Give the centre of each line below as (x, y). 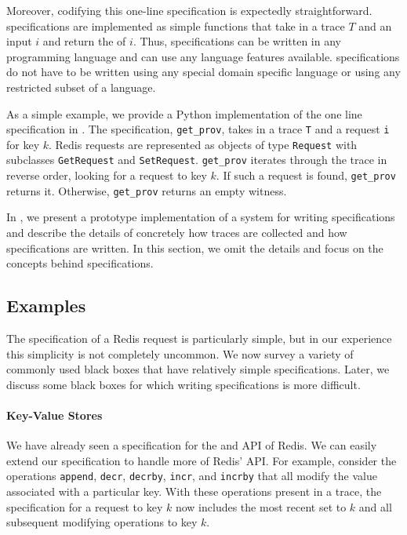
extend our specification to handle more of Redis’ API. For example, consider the (202, 460)
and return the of (84, 41)
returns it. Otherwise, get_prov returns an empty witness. (147, 190)
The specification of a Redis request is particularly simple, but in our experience (199, 338)
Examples (46, 306)
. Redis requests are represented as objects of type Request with (203, 144)
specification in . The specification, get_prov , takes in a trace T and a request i (198, 129)
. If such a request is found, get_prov (306, 175)
